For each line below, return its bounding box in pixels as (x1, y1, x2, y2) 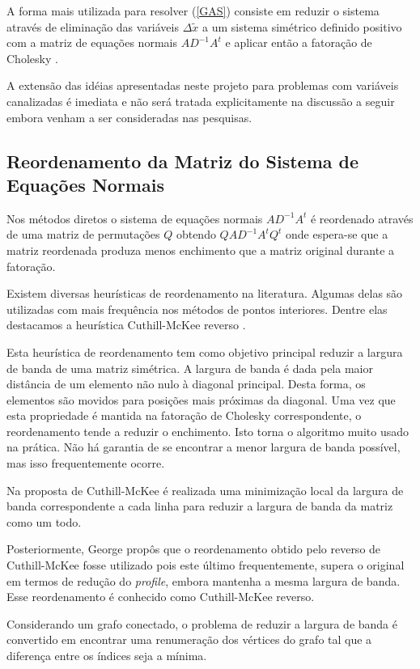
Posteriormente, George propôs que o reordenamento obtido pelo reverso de (6, 540, 381, 557)
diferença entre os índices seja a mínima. (6, 647, 207, 663)
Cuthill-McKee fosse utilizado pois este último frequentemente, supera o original (6, 557, 405, 574)
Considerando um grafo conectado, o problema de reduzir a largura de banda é (6, 615, 397, 632)
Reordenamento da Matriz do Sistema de (6, 148, 359, 173)
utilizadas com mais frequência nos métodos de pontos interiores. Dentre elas (6, 300, 388, 317)
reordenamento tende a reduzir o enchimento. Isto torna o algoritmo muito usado (6, 422, 409, 439)
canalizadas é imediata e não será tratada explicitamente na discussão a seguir (6, 92, 395, 109)
